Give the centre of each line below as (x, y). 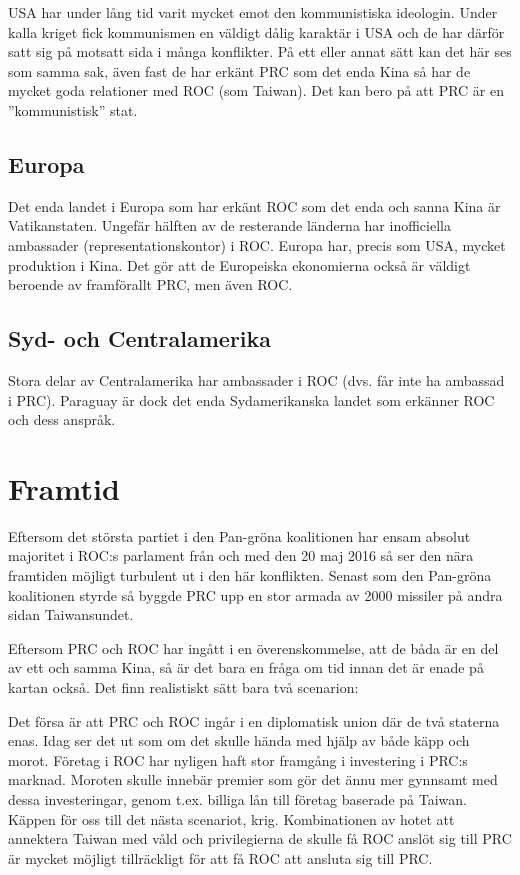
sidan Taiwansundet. (71, 614)
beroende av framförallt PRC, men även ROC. (150, 284)
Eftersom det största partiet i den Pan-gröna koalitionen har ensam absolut (239, 535)
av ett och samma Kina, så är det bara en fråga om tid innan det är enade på (246, 667)
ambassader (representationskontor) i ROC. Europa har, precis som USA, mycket (257, 244)
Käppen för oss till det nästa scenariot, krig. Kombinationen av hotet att (231, 818)
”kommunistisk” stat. (73, 109)
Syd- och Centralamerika (140, 338)
